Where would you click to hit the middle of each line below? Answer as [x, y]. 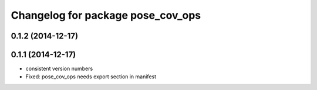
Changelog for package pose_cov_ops [106, 15]
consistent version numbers [59, 69]
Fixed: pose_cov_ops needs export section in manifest [91, 77]
